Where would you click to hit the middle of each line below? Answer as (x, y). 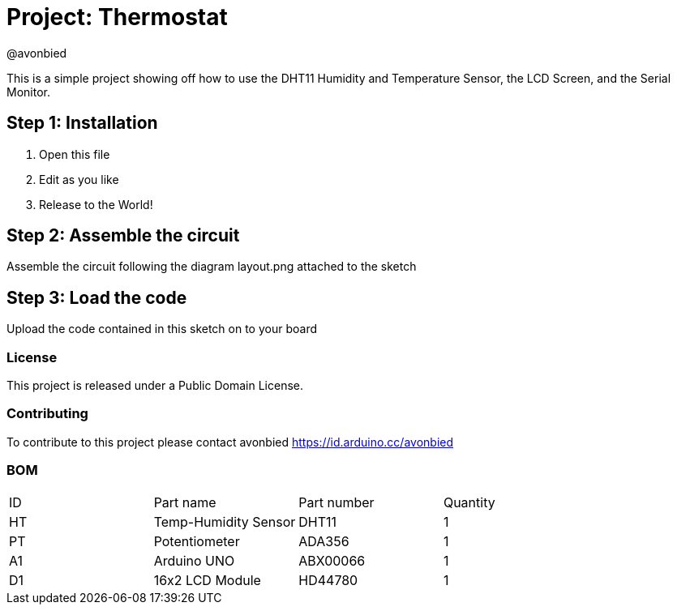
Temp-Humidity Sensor (225, 521)
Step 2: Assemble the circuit (123, 236)
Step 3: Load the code (97, 297)
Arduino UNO (194, 560)
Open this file (75, 154)
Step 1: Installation (82, 123)
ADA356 (324, 541)
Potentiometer (197, 541)
